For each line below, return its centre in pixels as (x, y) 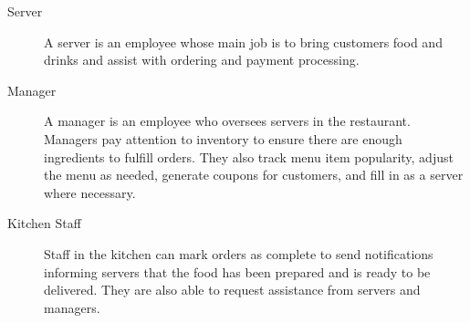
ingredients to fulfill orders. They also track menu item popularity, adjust (249, 156)
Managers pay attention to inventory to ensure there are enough (223, 138)
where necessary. (90, 192)
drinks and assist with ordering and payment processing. (202, 60)
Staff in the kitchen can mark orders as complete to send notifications (239, 253)
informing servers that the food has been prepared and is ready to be (237, 271)
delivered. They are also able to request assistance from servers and (232, 290)
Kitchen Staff (44, 223)
